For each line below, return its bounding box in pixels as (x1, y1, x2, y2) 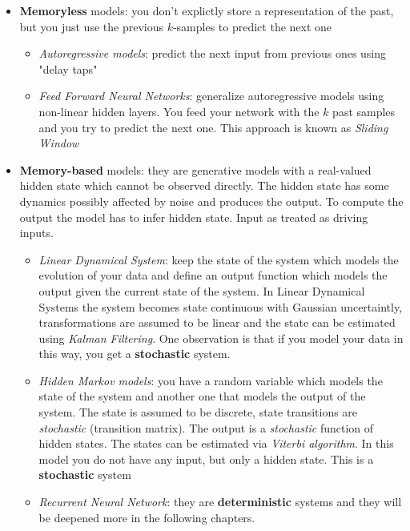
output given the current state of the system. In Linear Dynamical (38, 282, 365, 299)
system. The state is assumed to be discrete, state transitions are (38, 404, 358, 420)
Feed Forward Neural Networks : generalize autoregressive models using (38, 87, 384, 104)
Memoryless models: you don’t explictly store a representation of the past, (19, 2, 394, 18)
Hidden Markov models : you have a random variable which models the (38, 372, 383, 388)
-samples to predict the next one (172, 18, 332, 34)
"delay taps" (38, 60, 98, 77)
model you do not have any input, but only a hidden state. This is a (38, 450, 374, 467)
